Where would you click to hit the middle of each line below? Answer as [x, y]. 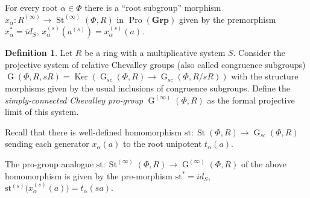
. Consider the [259, 53]
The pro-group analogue [49, 163]
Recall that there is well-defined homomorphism [93, 131]
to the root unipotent [163, 144]
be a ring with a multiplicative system [155, 53]
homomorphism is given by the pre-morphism [89, 175]
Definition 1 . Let [39, 53]
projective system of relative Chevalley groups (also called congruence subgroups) [155, 64]
